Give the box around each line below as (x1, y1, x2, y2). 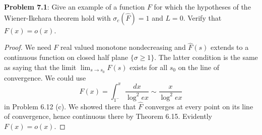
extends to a (211, 42, 249, 52)
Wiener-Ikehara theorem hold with (4, 12, 111, 23)
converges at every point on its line (145, 101, 253, 111)
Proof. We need (4, 42, 51, 52)
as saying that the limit (4, 61, 77, 72)
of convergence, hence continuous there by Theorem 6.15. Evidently (4, 111, 212, 121)
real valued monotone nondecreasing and (60, 42, 186, 52)
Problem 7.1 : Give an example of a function (4, 2, 145, 12)
